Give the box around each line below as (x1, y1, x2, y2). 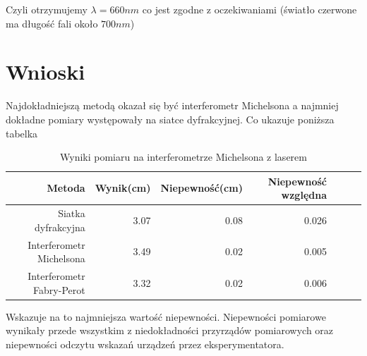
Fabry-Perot (33, 282, 85, 297)
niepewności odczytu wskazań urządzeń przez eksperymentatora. (6, 336, 284, 351)
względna (281, 188, 327, 202)
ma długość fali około (6, 16, 98, 30)
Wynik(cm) (95, 180, 151, 195)
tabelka (6, 125, 38, 140)
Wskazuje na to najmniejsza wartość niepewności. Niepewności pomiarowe (6, 309, 326, 324)
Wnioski (6, 57, 85, 86)
